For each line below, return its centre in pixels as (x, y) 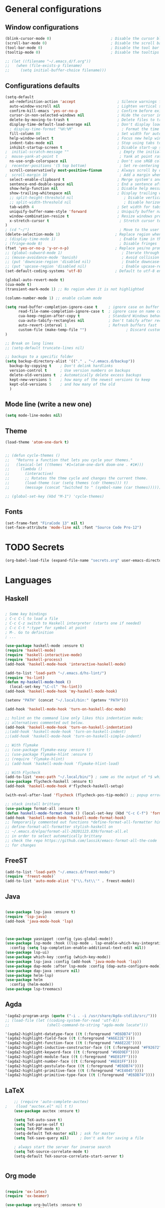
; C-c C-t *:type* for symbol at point (46, 628)
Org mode (21, 1176)
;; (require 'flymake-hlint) (35, 759)
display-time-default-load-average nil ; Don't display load (85, 125)
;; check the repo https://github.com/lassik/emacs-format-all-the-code (81, 840)
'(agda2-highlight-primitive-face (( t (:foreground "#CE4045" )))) (74, 1071)
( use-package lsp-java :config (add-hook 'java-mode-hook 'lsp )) (73, 962)
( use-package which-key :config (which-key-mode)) (58, 957)
